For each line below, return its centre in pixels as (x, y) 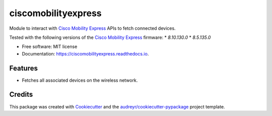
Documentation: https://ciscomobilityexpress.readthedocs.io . (85, 53)
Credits (21, 95)
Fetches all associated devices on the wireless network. (80, 80)
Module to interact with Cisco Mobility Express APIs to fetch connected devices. (92, 28)
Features (23, 68)
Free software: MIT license (50, 47)
